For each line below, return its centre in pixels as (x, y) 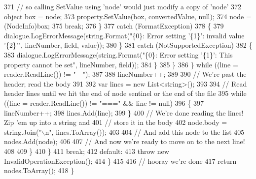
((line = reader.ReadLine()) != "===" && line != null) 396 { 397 (104, 103)
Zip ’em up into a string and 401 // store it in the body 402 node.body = (116, 122)
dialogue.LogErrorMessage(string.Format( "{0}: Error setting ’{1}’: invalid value (124, 35)
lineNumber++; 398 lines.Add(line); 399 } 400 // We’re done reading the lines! (124, 112)
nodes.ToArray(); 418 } (39, 170)
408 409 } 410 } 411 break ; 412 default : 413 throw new (87, 151)
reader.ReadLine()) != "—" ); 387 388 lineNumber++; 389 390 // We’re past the (125, 74)
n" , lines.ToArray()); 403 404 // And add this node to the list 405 (145, 132)
